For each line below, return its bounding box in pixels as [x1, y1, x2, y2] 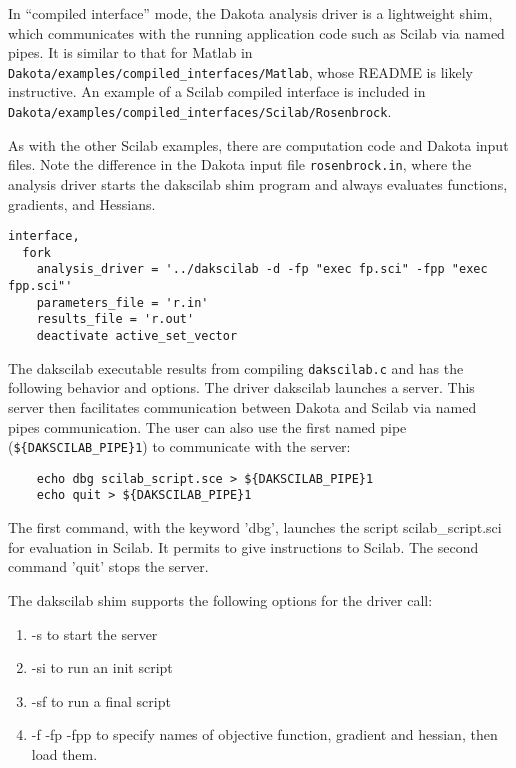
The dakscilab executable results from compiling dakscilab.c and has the [8, 357, 464, 378]
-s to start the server [31, 623, 158, 644]
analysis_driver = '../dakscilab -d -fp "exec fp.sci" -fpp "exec [36, 262, 488, 277]
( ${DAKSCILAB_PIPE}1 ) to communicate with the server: [8, 436, 351, 457]
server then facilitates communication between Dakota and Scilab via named [8, 396, 477, 417]
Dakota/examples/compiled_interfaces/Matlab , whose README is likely [8, 61, 473, 82]
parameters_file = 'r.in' [36, 295, 209, 310]
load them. [31, 743, 98, 764]
